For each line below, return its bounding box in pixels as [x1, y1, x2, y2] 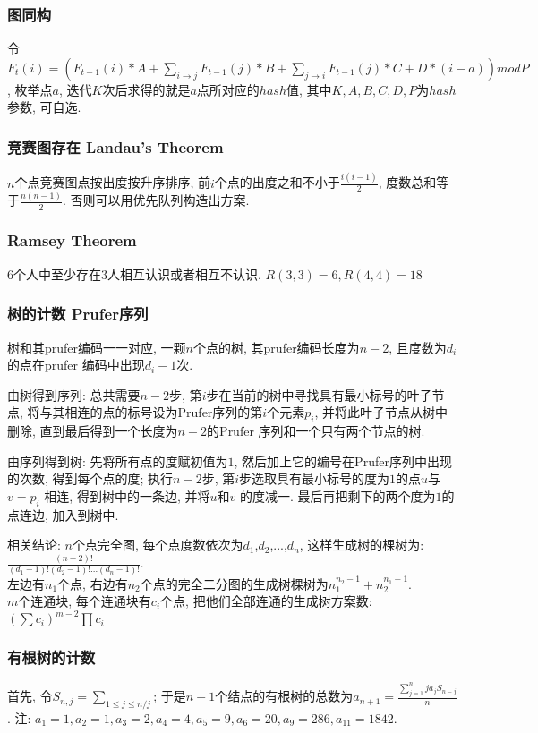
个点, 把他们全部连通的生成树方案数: [160, 592, 372, 610]
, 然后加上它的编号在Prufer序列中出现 [234, 451, 452, 470]
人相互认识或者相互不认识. [107, 264, 261, 283]
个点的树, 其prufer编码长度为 [193, 337, 360, 356]
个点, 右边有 [57, 574, 128, 592]
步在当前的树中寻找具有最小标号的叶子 [206, 385, 432, 404]
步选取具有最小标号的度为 [239, 469, 390, 488]
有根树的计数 [7, 646, 96, 669]
